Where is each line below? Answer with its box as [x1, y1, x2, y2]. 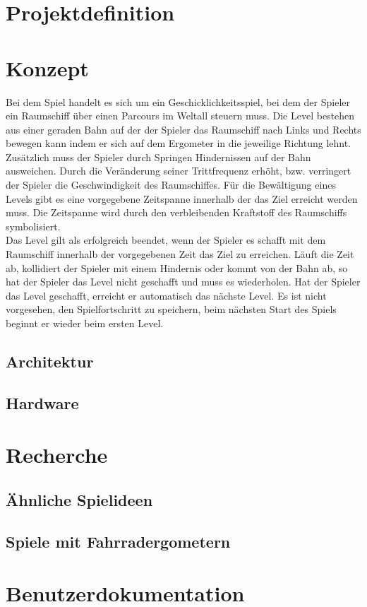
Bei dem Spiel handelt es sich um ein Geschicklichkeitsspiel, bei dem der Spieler [6, 94, 350, 109]
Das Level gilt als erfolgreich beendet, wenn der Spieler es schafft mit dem [6, 232, 326, 247]
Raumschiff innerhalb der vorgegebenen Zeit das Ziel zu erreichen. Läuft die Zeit [6, 247, 354, 261]
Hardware [6, 391, 79, 413]
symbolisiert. [6, 218, 61, 233]
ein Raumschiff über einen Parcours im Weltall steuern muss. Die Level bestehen [6, 108, 355, 123]
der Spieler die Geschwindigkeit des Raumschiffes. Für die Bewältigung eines [6, 177, 336, 192]
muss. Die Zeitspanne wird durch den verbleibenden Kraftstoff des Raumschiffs [6, 205, 347, 220]
